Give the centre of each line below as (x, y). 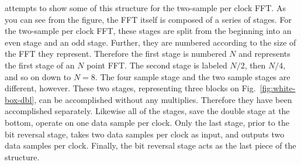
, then (255, 65)
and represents (264, 54)
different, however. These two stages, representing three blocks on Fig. (130, 88)
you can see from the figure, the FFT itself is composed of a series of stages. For (148, 19)
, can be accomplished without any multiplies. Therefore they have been (163, 99)
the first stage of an (40, 65)
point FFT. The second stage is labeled (157, 65)
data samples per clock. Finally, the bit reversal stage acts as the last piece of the (150, 145)
